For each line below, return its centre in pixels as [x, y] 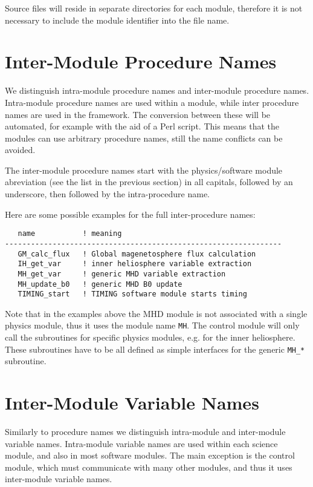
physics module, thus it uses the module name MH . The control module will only [152, 325]
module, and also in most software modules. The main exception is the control [150, 455]
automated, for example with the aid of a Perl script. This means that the [142, 126]
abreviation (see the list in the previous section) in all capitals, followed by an [149, 182]
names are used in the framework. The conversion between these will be [138, 114]
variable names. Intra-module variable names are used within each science [141, 443]
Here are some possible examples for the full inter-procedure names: [130, 214]
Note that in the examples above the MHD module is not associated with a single [156, 313]
